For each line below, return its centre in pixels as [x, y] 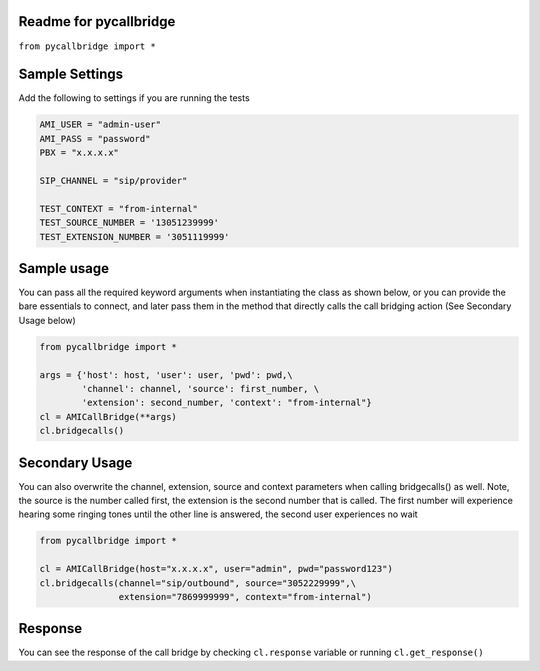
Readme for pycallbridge [97, 21]
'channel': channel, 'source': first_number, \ [200, 388]
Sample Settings [71, 74]
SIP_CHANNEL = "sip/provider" [113, 180]
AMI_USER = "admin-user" [100, 124]
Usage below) [47, 320]
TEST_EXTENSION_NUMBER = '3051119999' [134, 236]
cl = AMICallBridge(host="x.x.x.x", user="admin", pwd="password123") [216, 569]
